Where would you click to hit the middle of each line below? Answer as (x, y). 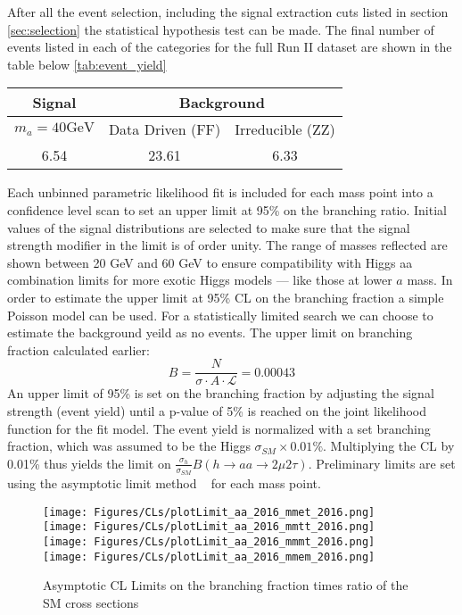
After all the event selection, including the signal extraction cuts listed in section (228, 12)
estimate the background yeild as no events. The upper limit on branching (210, 332)
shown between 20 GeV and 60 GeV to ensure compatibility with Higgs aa (210, 262)
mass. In (430, 280)
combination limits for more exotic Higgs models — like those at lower (200, 280)
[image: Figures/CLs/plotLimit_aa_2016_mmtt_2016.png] (209, 527)
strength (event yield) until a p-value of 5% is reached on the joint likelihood (217, 410)
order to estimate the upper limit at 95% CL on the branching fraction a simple (226, 297)
